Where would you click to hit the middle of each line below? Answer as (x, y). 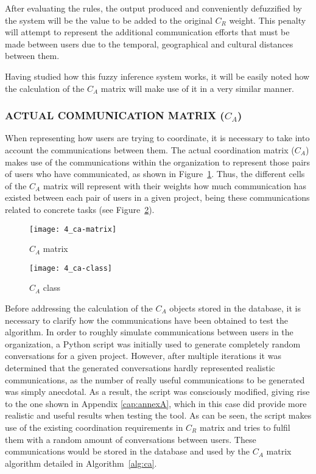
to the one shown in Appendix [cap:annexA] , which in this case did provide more (156, 403)
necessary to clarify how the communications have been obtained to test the (147, 320)
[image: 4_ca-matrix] (73, 229)
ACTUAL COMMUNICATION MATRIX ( (115, 115)
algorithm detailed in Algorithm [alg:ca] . (81, 463)
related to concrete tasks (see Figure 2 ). (80, 209)
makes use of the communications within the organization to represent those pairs (158, 162)
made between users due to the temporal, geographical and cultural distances (149, 44)
